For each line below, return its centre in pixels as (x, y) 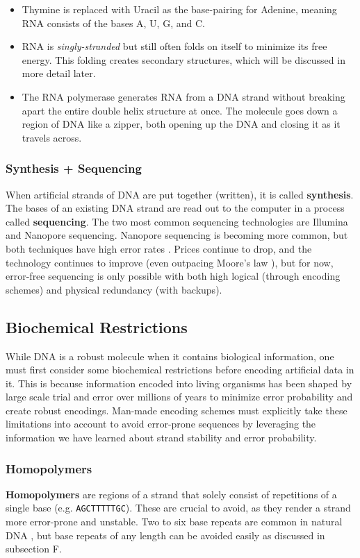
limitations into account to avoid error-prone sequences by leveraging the (161, 424)
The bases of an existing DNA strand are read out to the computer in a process (175, 208)
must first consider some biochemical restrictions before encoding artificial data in (180, 370)
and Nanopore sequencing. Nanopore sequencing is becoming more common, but (177, 235)
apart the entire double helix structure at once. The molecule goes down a (180, 110)
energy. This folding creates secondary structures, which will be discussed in (183, 59)
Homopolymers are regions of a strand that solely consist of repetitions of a (171, 494)
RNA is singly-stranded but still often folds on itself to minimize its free (174, 46)
